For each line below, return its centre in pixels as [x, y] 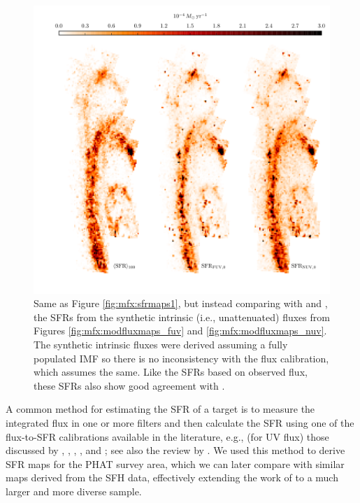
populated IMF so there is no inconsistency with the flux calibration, [181, 358]
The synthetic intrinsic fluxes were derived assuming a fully [161, 344]
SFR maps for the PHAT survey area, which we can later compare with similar [175, 463]
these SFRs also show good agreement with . [129, 385]
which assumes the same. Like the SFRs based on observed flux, [171, 372]
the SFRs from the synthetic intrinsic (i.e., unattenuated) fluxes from [182, 317]
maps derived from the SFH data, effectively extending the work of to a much [172, 477]
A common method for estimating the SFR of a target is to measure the [160, 409]
